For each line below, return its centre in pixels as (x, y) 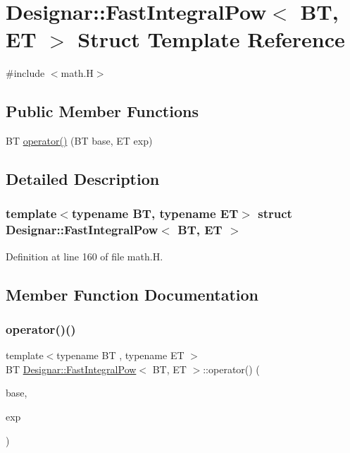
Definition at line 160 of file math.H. (85, 256)
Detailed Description (83, 179)
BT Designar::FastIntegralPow (71, 369)
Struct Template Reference (211, 39)
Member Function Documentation (132, 294)
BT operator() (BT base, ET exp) (79, 141)
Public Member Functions (102, 111)
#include (25, 73)
